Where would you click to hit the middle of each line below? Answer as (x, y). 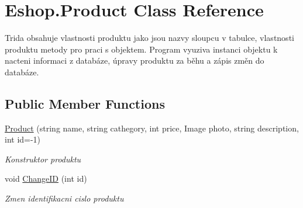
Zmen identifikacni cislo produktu (64, 198)
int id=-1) (23, 139)
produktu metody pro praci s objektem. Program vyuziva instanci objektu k (141, 49)
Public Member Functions (85, 103)
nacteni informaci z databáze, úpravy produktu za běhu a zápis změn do (135, 60)
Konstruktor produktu (43, 159)
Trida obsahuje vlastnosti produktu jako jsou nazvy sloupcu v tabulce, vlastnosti (149, 38)
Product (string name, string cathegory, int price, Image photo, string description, (152, 128)
